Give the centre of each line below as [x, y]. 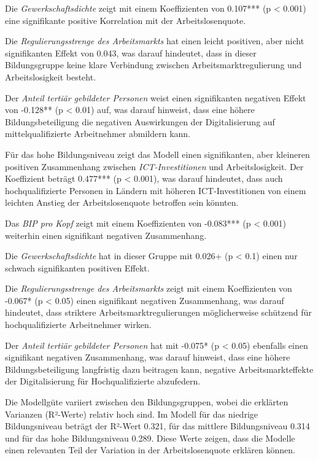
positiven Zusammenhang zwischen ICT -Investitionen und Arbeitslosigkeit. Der [154, 166]
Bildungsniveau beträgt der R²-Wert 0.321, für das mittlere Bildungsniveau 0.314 [157, 426]
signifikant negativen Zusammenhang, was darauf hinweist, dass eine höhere [148, 357]
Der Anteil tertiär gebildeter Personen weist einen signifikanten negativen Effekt [156, 97]
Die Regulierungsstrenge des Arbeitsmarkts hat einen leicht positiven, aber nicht [155, 41]
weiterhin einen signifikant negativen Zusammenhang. [106, 235]
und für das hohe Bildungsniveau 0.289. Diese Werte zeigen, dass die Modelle [150, 438]
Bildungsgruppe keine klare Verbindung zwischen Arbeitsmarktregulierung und [153, 65]
